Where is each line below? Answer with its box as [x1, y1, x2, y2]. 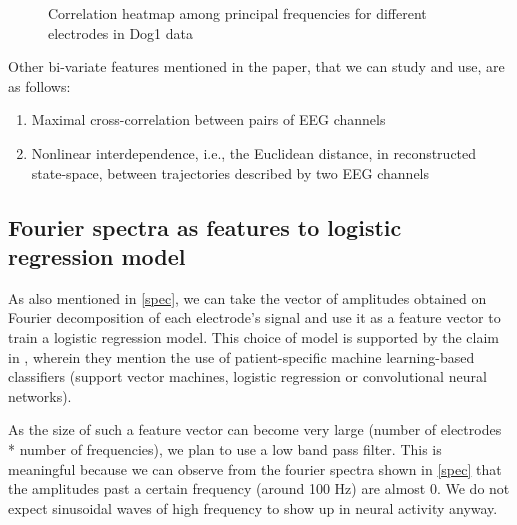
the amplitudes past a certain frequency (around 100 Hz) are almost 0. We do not [8, 478, 510, 499]
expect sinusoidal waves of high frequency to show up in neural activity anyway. [8, 497, 498, 518]
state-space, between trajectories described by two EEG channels [31, 162, 430, 183]
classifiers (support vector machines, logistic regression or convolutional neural [8, 366, 487, 387]
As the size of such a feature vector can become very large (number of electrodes [8, 419, 502, 440]
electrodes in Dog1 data [48, 22, 193, 43]
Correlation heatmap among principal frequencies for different [48, 3, 427, 23]
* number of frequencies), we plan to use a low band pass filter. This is [8, 438, 442, 459]
